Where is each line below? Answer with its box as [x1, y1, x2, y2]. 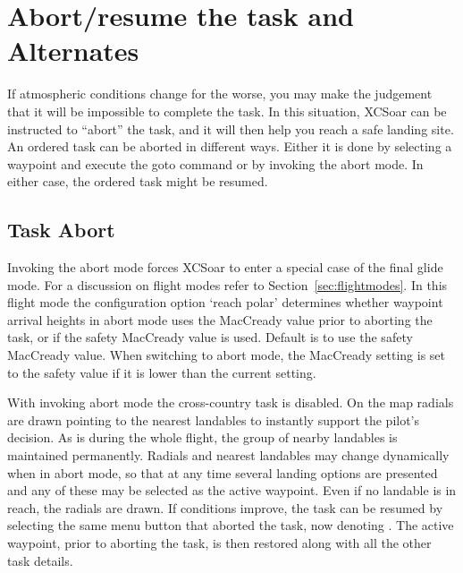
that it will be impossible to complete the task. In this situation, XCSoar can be [7, 101, 447, 120]
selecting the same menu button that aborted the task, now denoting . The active [7, 516, 454, 535]
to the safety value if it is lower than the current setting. [7, 363, 316, 381]
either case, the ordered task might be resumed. [7, 172, 268, 191]
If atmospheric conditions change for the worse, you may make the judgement [7, 84, 433, 103]
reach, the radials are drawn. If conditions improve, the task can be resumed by [7, 498, 443, 517]
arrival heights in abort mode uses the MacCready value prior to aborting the [7, 310, 433, 329]
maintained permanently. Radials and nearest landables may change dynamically [7, 446, 450, 465]
